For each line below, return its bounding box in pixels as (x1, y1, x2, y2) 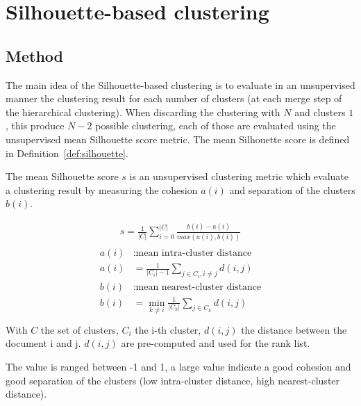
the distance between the (241, 322, 347, 336)
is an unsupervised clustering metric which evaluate (129, 169, 349, 184)
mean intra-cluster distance (135, 247, 252, 258)
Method (6, 44, 63, 66)
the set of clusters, (40, 322, 119, 336)
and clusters (294, 104, 346, 119)
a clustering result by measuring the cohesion (6, 182, 198, 197)
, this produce (6, 118, 65, 133)
